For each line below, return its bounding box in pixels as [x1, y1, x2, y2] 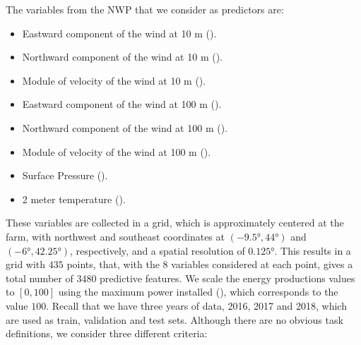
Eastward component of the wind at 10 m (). [22, 25, 217, 40]
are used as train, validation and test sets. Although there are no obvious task [6, 312, 343, 327]
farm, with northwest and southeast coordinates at [6, 229, 225, 243]
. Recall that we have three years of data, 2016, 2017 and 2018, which [46, 298, 347, 313]
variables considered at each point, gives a [171, 257, 353, 272]
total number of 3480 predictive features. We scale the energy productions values [6, 270, 355, 285]
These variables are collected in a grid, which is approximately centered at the [6, 215, 344, 230]
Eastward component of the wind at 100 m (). [22, 97, 222, 111]
